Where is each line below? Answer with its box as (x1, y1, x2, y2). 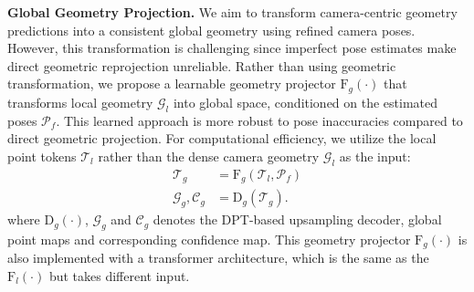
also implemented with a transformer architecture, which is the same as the (7, 248, 429, 267)
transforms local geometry (7, 92, 153, 111)
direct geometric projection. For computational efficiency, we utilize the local (7, 129, 437, 148)
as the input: (339, 146, 411, 165)
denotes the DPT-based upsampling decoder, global (153, 210, 442, 229)
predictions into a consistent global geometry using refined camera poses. (7, 20, 416, 39)
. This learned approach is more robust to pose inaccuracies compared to (56, 110, 463, 130)
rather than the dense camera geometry (98, 146, 320, 165)
